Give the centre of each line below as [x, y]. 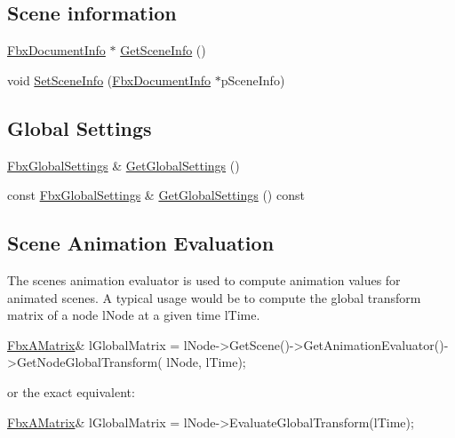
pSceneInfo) [253, 80]
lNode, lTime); [206, 362]
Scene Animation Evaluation [141, 243]
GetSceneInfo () [163, 50]
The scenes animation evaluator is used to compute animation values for [204, 279]
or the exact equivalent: [71, 391]
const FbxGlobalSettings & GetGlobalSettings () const [156, 195]
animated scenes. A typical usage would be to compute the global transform [214, 297]
